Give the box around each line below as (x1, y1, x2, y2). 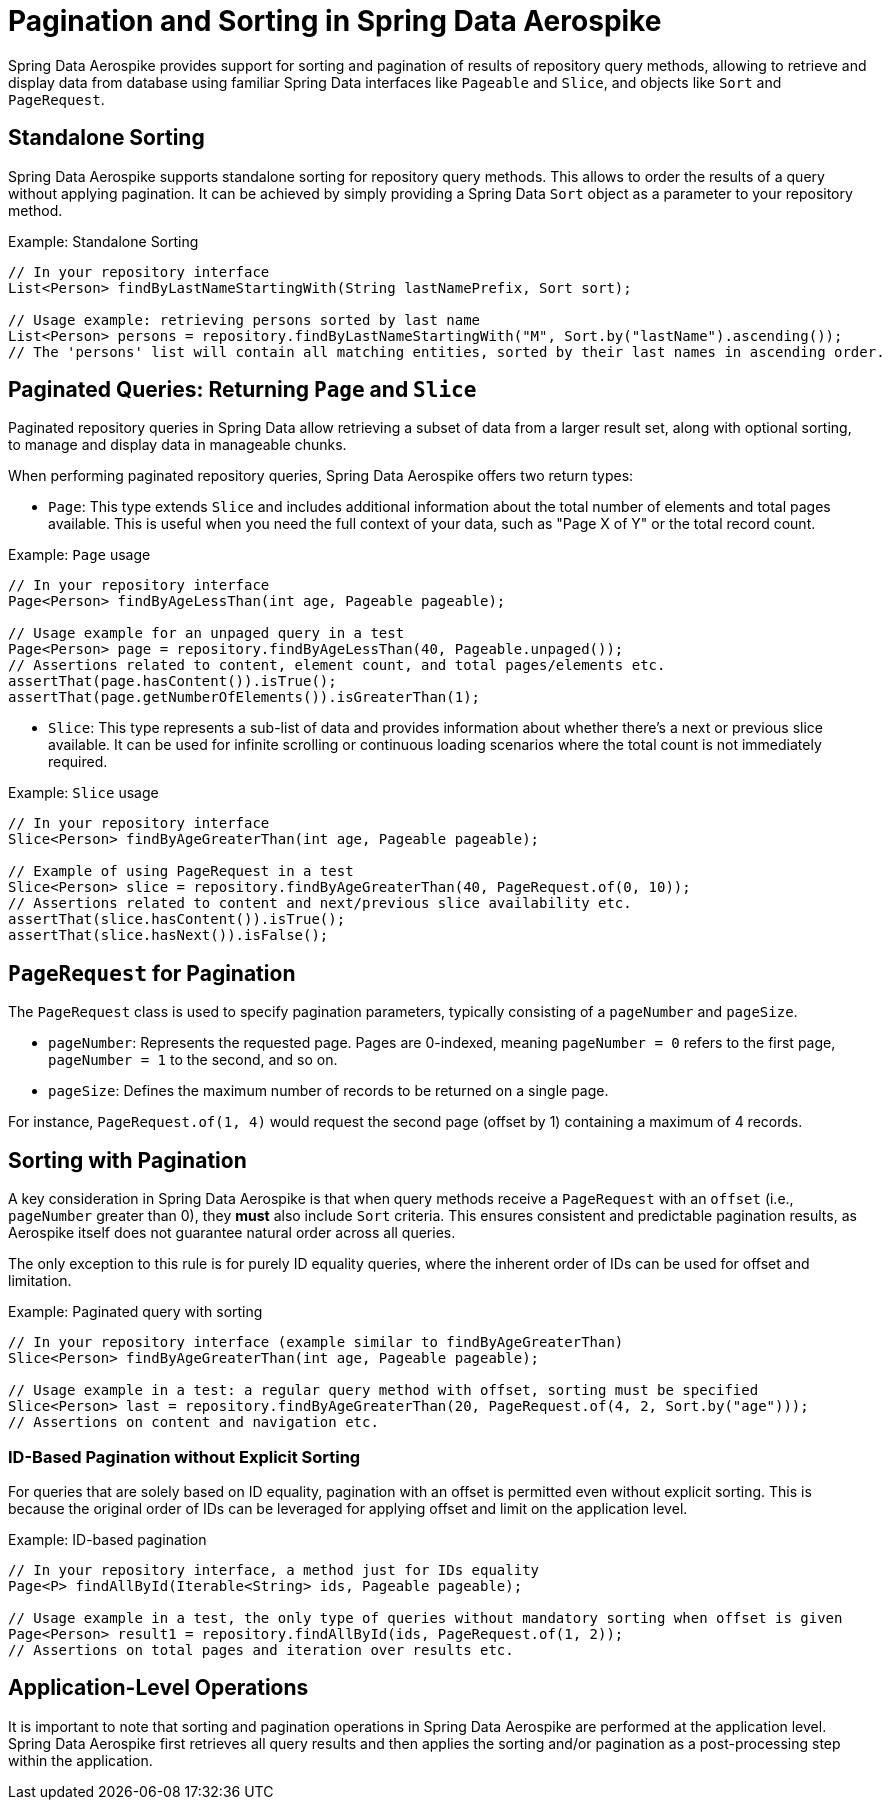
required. (48, 753, 108, 771)
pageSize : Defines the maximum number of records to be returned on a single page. (48, 1082, 609, 1100)
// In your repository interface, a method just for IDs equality (8, 1561, 540, 1578)
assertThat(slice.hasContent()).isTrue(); (8, 911, 346, 928)
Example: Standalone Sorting (8, 232, 199, 250)
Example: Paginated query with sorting (8, 1303, 263, 1321)
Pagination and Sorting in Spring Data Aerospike (8, 4, 662, 38)
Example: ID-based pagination (8, 1530, 207, 1548)
